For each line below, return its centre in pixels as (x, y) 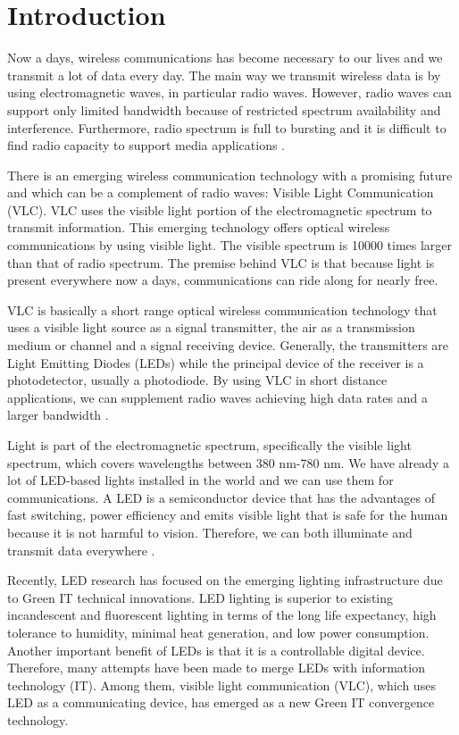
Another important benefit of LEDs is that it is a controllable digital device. (216, 650)
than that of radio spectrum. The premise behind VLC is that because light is (221, 262)
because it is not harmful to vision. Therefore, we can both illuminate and (210, 532)
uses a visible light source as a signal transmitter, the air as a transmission (211, 327)
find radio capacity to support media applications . (146, 145)
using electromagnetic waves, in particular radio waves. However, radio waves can (229, 92)
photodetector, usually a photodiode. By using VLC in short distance (197, 380)
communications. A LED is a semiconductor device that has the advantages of (221, 497)
